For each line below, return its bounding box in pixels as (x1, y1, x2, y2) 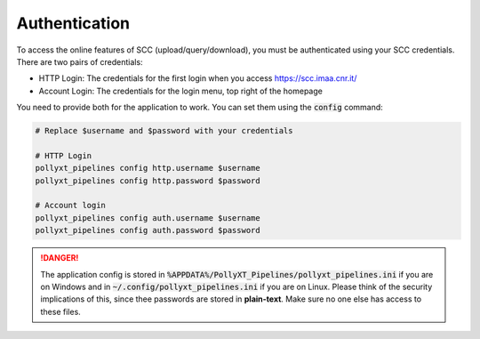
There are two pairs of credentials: (16, 56, 143, 67)
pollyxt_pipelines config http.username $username (35, 163, 261, 174)
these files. (40, 306, 82, 317)
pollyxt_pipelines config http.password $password (35, 175, 261, 186)
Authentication (16, 13, 131, 33)
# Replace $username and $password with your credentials (35, 125, 293, 136)
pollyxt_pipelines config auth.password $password (35, 225, 261, 236)
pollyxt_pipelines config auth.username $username (35, 213, 261, 222)
